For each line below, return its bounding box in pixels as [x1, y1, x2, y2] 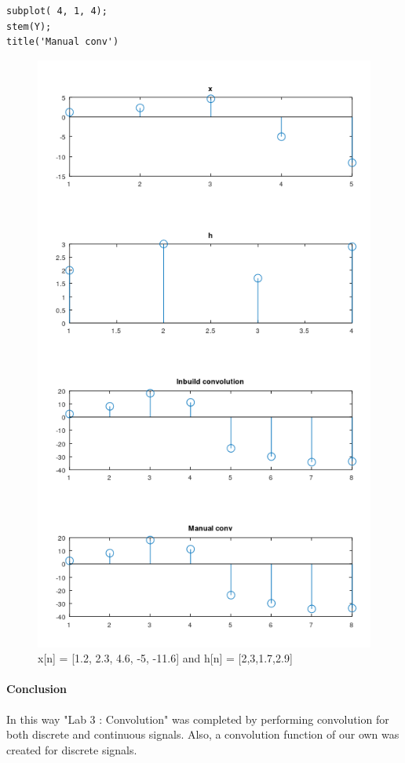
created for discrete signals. [6, 741, 137, 757]
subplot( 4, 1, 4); [6, 6, 108, 17]
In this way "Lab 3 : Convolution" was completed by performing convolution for [6, 710, 389, 727]
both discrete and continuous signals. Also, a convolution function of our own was [6, 726, 400, 743]
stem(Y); [6, 20, 52, 32]
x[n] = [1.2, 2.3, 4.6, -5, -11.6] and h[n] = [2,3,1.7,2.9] [38, 650, 293, 666]
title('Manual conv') [6, 36, 119, 48]
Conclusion [6, 680, 67, 697]
